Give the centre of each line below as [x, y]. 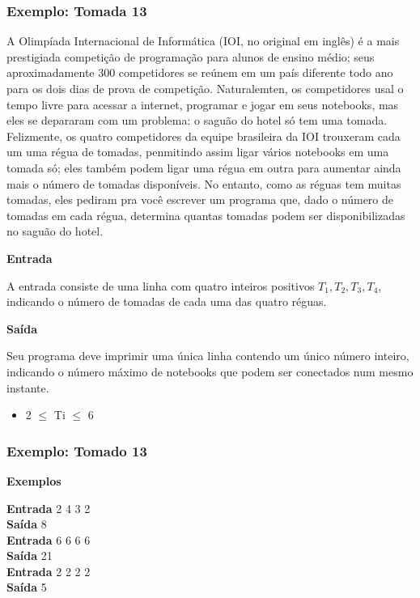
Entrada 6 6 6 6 [49, 539]
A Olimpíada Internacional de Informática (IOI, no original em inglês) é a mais [203, 41]
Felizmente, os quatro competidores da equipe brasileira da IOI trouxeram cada [204, 136]
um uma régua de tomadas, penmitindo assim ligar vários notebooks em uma [198, 152]
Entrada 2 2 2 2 [49, 571]
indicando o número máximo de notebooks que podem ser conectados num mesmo [210, 371]
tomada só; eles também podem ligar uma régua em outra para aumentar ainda [204, 167]
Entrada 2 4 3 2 [49, 508]
